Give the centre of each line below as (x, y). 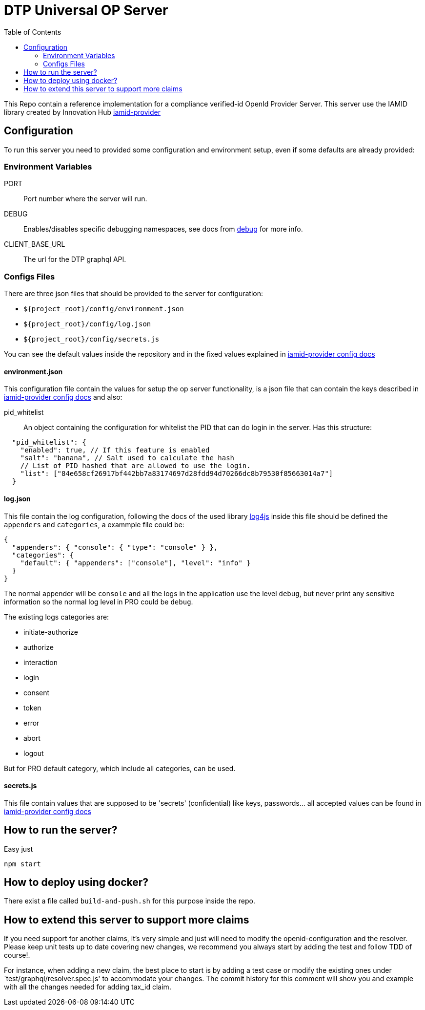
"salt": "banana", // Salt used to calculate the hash (127, 458)
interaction (41, 662)
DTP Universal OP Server (86, 10)
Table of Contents (33, 32)
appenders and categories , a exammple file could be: (94, 524)
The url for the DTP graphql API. (75, 259)
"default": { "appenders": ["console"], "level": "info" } (135, 563)
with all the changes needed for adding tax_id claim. (88, 987)
